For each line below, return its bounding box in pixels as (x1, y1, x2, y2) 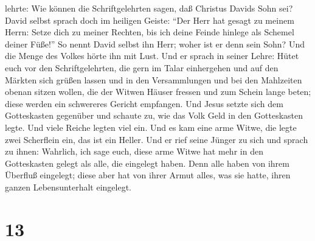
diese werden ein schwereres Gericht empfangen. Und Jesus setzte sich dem (5, 97, 283, 110)
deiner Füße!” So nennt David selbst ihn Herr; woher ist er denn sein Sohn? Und (5, 37, 305, 50)
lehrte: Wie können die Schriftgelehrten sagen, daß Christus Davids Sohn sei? (5, 2, 293, 14)
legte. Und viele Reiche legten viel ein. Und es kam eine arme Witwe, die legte (5, 120, 297, 133)
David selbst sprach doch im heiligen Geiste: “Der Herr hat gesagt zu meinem (5, 13, 294, 26)
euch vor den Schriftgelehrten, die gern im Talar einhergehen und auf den (5, 61, 279, 74)
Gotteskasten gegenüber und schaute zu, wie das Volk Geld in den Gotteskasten (5, 109, 303, 122)
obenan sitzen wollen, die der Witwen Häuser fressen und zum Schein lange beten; (5, 85, 311, 98)
